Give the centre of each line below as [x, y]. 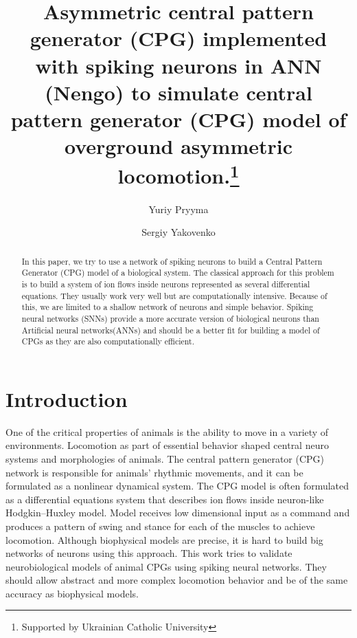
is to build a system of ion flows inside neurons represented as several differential [166, 284]
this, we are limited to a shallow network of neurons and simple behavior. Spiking [168, 307]
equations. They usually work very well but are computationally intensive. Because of [174, 295]
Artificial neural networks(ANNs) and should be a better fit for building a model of [171, 330]
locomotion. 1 [178, 174]
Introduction [67, 398]
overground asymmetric [178, 146]
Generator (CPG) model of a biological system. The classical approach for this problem [178, 273]
